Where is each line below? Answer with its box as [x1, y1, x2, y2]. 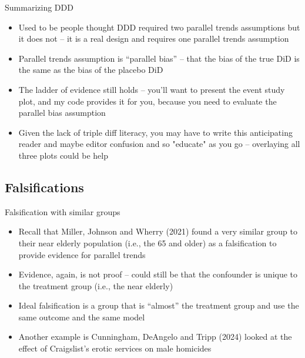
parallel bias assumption [18, 106, 106, 119]
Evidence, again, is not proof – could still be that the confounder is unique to [18, 268, 298, 280]
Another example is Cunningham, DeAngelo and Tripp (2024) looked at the [18, 330, 292, 343]
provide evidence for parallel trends [18, 248, 146, 260]
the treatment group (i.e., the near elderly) [18, 279, 173, 292]
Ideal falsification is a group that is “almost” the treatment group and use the [18, 299, 299, 312]
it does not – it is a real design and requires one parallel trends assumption [18, 32, 289, 45]
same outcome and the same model [18, 310, 145, 323]
